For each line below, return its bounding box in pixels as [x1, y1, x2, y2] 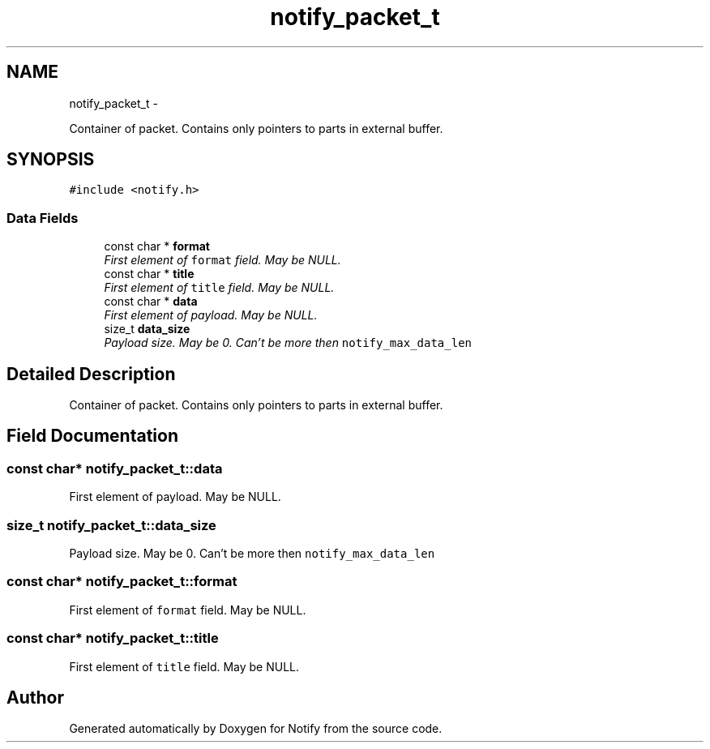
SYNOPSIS [6, 149, 95, 170]
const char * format [104, 239, 210, 254]
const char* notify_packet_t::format [6, 573, 237, 590]
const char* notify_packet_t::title [6, 630, 219, 647]
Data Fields [6, 209, 79, 226]
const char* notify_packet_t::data [6, 460, 223, 477]
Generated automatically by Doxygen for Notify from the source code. [69, 721, 443, 736]
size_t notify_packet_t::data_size [6, 516, 216, 533]
